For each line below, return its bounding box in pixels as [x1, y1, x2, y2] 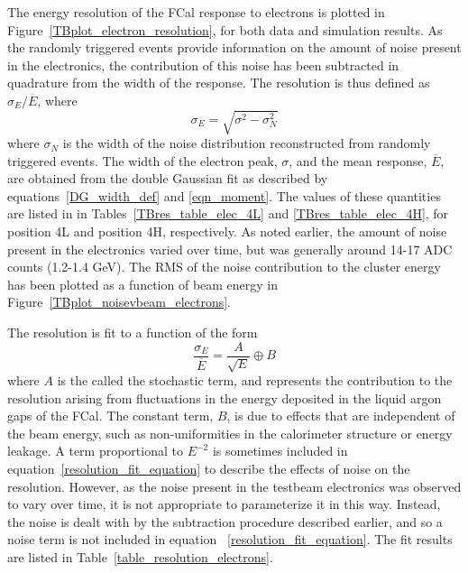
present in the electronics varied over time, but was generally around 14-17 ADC [7, 239, 453, 258]
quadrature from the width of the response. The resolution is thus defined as [7, 73, 430, 92]
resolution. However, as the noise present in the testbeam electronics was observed [7, 476, 462, 495]
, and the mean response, [289, 151, 427, 170]
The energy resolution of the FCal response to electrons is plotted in [7, 3, 385, 21]
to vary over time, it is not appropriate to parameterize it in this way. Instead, [7, 494, 441, 513]
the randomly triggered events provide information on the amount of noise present [7, 38, 462, 57]
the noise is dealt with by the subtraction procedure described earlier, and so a [7, 512, 443, 531]
